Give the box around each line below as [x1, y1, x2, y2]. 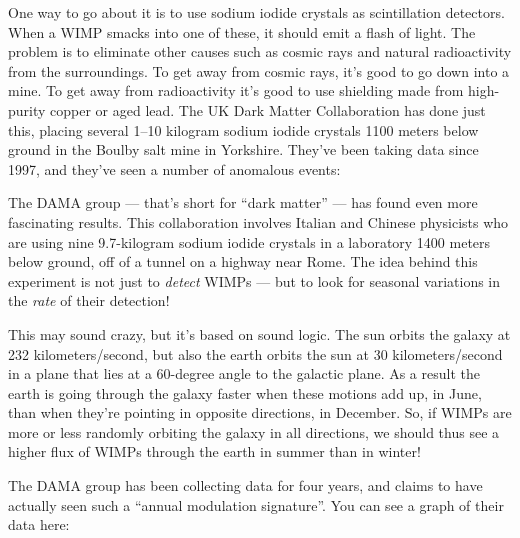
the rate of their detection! [8, 290, 170, 311]
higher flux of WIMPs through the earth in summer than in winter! [8, 441, 421, 462]
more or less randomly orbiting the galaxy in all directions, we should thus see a [8, 421, 500, 442]
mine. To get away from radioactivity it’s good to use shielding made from [8, 80, 464, 101]
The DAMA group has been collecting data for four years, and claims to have [8, 475, 483, 496]
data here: [8, 514, 70, 535]
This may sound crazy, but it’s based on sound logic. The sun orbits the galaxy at [8, 323, 511, 344]
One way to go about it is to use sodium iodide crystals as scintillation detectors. [8, 2, 505, 22]
